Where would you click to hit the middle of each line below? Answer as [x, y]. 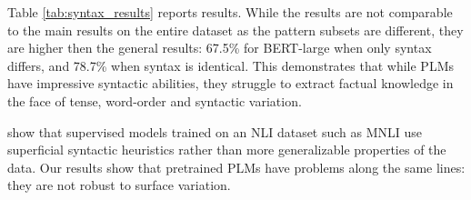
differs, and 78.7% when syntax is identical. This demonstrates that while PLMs [230, 65]
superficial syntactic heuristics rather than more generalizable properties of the [227, 150]
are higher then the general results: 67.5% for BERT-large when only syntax [220, 48]
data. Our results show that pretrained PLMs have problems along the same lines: [236, 167]
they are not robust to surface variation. [119, 185]
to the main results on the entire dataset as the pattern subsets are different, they [235, 30]
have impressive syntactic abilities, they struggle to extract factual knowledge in [230, 83]
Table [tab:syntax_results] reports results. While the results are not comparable [230, 12]
